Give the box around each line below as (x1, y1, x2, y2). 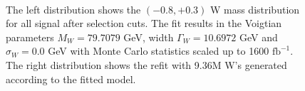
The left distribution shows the (6, 1, 141, 16)
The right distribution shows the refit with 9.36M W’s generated (6, 57, 287, 72)
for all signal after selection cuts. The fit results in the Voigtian (6, 16, 282, 31)
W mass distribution (210, 1, 300, 16)
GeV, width (123, 29, 174, 44)
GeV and (239, 29, 278, 44)
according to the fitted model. (6, 71, 136, 86)
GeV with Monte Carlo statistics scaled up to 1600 (48, 43, 269, 58)
